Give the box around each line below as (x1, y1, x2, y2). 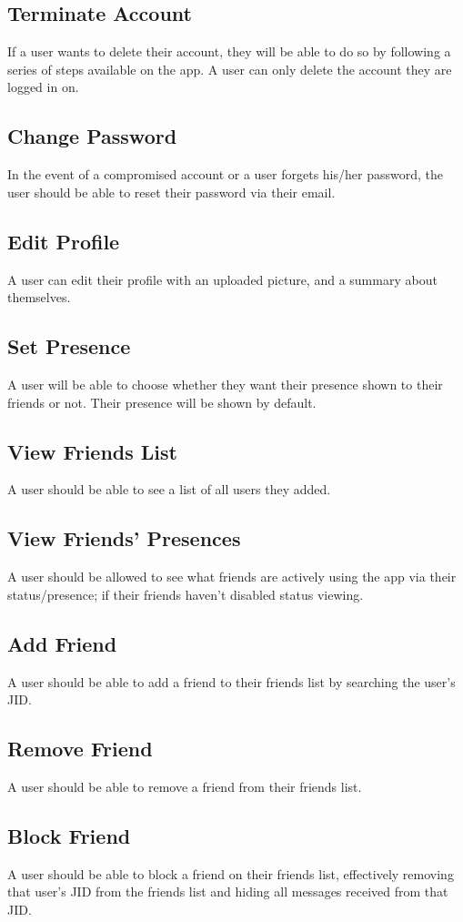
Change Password (7, 122, 177, 150)
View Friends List (7, 437, 177, 465)
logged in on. (7, 77, 79, 96)
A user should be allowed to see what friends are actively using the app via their (7, 567, 457, 586)
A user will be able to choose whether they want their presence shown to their (7, 374, 443, 393)
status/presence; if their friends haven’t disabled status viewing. (7, 584, 364, 603)
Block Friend (7, 821, 131, 849)
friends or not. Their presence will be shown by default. (7, 392, 317, 411)
